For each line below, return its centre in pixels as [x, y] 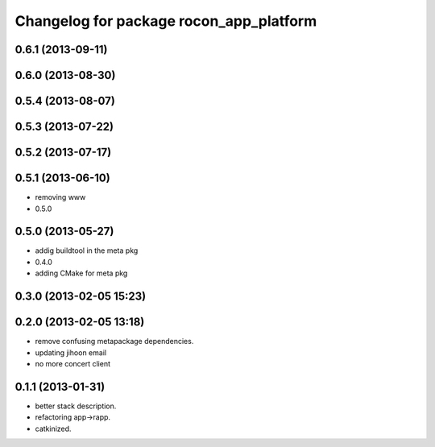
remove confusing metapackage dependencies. [114, 341]
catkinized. [53, 428]
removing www [60, 197]
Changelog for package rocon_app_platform [166, 21]
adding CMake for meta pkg [81, 273]
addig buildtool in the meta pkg [87, 250]
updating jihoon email [71, 352]
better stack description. [76, 406]
